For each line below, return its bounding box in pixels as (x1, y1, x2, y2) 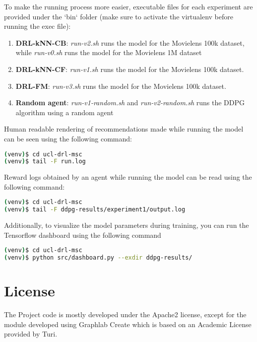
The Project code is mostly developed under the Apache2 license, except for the (4, 309, 247, 320)
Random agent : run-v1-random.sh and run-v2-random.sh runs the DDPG (15, 97, 245, 108)
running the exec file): (4, 21, 71, 31)
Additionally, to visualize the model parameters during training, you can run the (4, 220, 249, 230)
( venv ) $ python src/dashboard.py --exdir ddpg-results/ (4, 254, 193, 262)
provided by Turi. (4, 329, 58, 339)
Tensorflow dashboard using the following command (4, 229, 161, 240)
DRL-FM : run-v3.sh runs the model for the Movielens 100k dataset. (15, 80, 226, 91)
